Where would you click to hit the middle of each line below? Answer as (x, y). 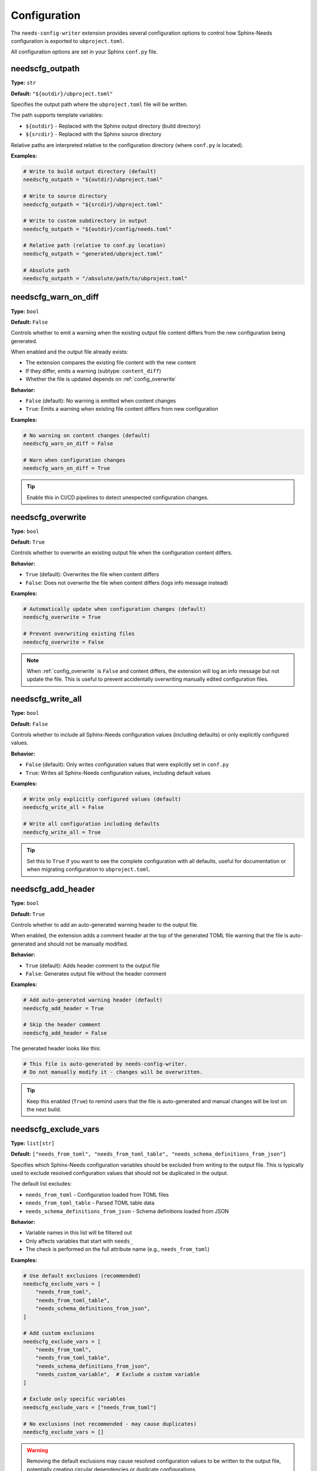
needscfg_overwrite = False (63, 642)
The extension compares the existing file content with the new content (111, 362)
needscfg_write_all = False (63, 807)
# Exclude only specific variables (74, 1399)
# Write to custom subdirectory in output (85, 221)
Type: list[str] (33, 1143)
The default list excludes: (41, 1184)
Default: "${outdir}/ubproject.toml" (62, 94)
